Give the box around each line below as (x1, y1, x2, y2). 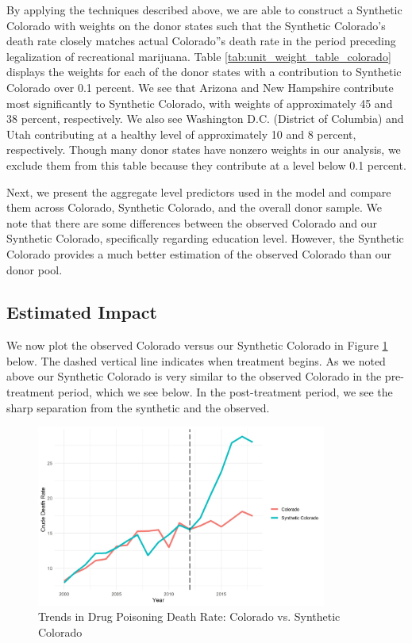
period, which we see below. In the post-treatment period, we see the (57, 384, 393, 400)
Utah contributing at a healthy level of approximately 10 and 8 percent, (6, 125, 356, 142)
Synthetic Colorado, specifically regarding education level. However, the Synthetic (6, 230, 404, 247)
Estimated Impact (6, 300, 157, 324)
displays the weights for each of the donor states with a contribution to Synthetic (6, 63, 402, 80)
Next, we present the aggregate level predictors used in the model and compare (6, 183, 391, 200)
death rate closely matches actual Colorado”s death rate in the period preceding (6, 33, 396, 49)
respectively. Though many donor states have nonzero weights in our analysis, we (6, 141, 401, 158)
